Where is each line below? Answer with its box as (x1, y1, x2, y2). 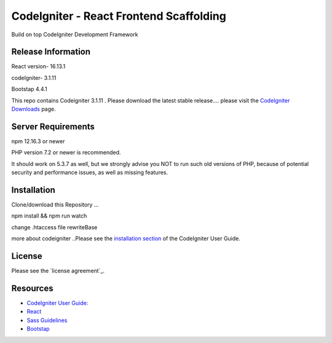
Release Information (11, 47, 91, 57)
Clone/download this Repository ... (11, 201, 99, 208)
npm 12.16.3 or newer (11, 137, 65, 144)
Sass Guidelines (26, 317, 68, 324)
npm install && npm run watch (11, 212, 87, 219)
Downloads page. (11, 105, 57, 113)
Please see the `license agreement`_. (11, 267, 105, 275)
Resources (11, 283, 53, 293)
